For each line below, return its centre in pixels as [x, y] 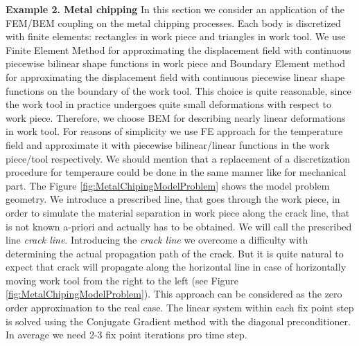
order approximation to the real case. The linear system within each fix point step [180, 308]
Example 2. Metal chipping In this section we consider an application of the [175, 9]
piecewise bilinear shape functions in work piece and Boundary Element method [175, 63]
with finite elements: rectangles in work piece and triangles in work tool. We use [176, 36]
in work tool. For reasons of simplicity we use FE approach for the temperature [174, 131]
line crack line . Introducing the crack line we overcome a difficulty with [157, 240]
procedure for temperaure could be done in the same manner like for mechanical [176, 172]
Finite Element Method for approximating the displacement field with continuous [178, 49]
